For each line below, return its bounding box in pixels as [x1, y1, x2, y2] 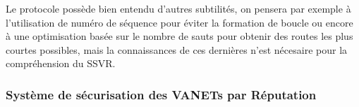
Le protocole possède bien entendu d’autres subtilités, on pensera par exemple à [6, 1, 351, 15]
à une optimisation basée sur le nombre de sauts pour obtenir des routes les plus [6, 29, 353, 43]
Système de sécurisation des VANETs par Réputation [6, 85, 317, 103]
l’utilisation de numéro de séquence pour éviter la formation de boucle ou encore [6, 15, 353, 29]
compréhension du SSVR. [6, 56, 116, 71]
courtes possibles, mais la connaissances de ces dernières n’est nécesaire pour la [6, 42, 348, 57]
